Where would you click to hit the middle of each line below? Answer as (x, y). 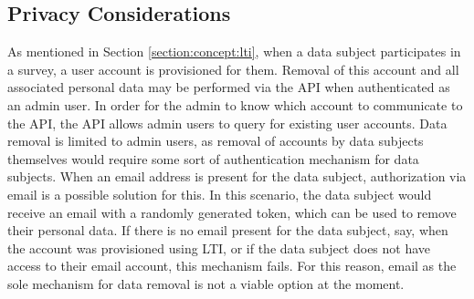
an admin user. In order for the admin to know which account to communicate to (235, 104)
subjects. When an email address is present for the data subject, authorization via (237, 176)
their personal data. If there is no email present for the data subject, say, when (228, 230)
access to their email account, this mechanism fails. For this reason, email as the (232, 266)
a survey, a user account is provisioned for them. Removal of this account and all (233, 69)
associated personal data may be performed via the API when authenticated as (229, 87)
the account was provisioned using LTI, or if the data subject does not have (219, 247)
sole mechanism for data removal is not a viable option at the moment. (206, 283)
